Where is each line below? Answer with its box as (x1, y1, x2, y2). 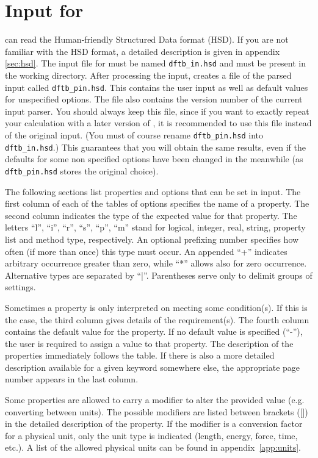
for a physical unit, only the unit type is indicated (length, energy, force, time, (5, 429, 298, 442)
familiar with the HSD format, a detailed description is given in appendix (5, 45, 280, 57)
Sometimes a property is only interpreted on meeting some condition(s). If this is (5, 301, 308, 313)
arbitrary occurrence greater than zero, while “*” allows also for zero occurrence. (5, 257, 307, 270)
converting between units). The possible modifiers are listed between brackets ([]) (5, 405, 308, 418)
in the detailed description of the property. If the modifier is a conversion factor (5, 417, 303, 430)
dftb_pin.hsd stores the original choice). (5, 164, 159, 177)
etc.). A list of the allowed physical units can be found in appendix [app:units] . (5, 441, 301, 454)
